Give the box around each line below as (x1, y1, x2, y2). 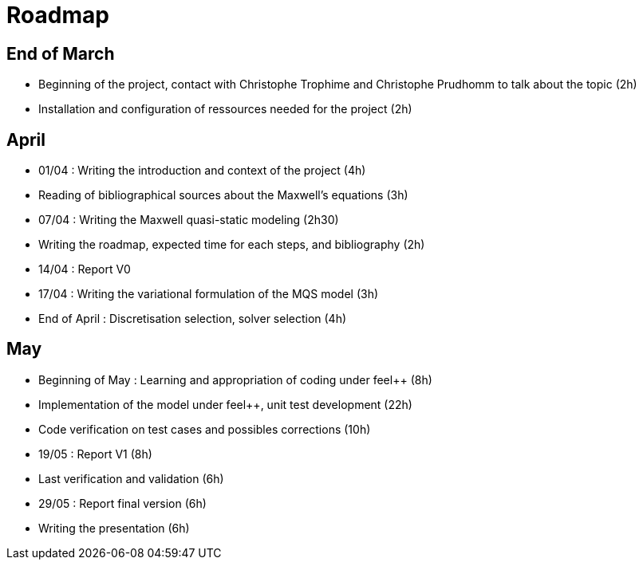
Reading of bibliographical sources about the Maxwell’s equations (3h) (38, 188, 408, 202)
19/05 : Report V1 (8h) (38, 446, 152, 461)
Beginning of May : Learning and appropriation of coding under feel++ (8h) (38, 372, 432, 387)
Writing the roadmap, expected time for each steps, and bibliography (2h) (38, 238, 425, 252)
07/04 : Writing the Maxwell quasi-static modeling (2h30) (38, 213, 339, 227)
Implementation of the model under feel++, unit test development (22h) (38, 397, 412, 411)
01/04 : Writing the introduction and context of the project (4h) (38, 163, 366, 178)
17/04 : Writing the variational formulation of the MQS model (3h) (38, 287, 379, 301)
